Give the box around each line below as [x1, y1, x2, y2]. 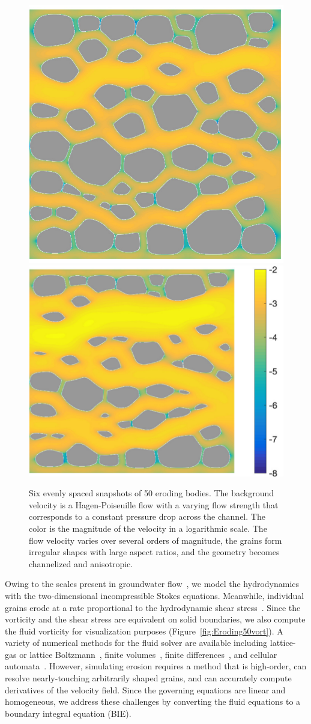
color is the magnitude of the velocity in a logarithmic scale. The [29, 522, 267, 534]
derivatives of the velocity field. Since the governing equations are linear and [5, 683, 286, 696]
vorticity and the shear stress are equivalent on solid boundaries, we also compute [5, 613, 306, 625]
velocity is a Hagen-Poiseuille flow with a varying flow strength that [29, 498, 279, 511]
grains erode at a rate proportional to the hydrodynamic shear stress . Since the [5, 601, 301, 613]
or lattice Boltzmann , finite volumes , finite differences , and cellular [19, 648, 277, 660]
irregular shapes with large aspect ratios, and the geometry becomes [29, 546, 280, 558]
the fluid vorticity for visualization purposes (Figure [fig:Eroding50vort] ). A [5, 624, 283, 637]
